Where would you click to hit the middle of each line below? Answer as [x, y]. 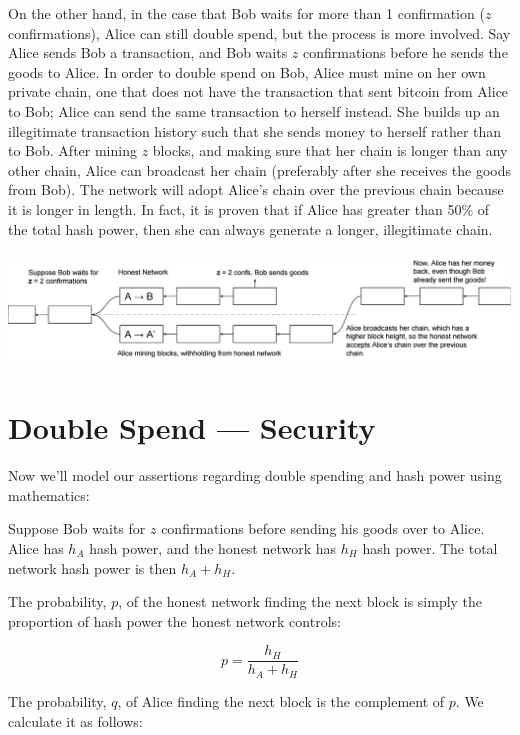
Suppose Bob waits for [77, 528]
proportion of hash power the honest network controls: [174, 620]
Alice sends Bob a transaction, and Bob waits [148, 52]
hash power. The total [430, 548]
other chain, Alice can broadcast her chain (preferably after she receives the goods [260, 169]
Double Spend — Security [192, 427]
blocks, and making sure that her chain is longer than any [330, 150]
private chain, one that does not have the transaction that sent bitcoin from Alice [258, 91]
